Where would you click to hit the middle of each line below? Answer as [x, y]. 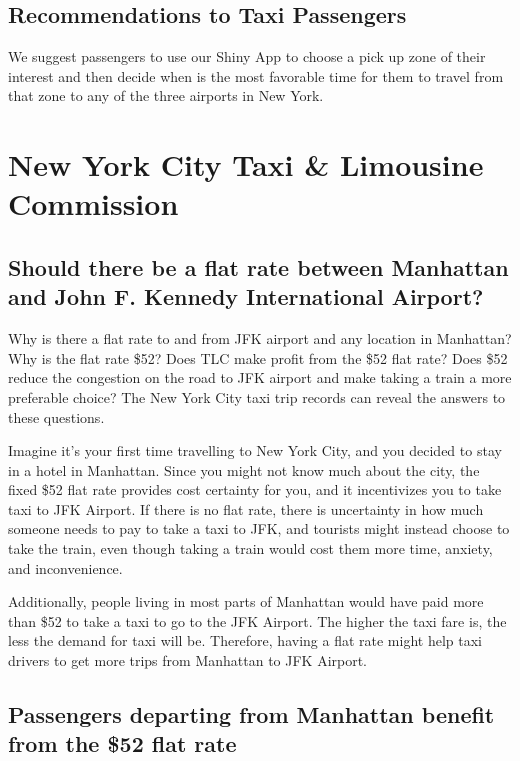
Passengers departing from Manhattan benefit [251, 714]
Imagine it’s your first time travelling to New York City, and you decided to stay [255, 450]
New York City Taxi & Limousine [246, 164]
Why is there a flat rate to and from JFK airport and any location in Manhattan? [260, 338]
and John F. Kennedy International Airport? [246, 296]
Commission [93, 203]
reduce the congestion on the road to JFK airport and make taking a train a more [260, 377]
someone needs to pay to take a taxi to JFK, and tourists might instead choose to [259, 528]
